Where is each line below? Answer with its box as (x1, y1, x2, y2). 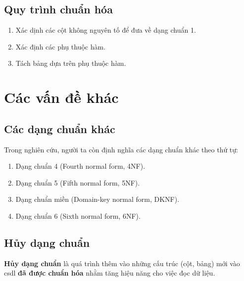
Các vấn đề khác (4, 87, 119, 107)
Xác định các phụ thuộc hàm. (15, 41, 106, 51)
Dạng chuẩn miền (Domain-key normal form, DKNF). (15, 194, 180, 204)
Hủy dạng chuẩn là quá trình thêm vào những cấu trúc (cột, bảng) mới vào (4, 258, 240, 268)
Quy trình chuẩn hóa (4, 1, 113, 17)
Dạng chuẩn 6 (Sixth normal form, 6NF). (15, 210, 141, 221)
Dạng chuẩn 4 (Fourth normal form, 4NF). (15, 161, 146, 171)
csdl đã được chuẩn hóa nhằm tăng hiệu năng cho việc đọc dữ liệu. (4, 268, 215, 278)
